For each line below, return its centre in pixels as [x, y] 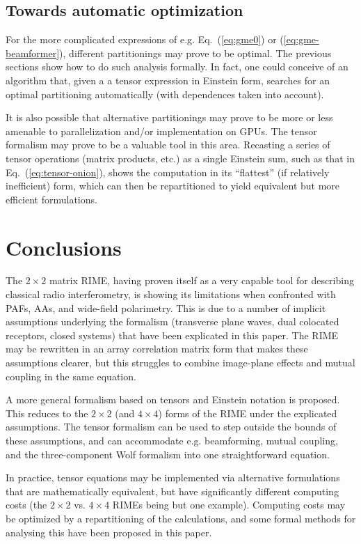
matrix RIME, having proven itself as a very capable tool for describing [202, 280]
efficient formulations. [51, 199]
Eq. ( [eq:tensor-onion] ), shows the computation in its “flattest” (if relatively [168, 172]
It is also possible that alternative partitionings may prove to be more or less [169, 117]
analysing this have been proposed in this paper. [109, 532]
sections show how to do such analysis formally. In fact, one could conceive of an [177, 67]
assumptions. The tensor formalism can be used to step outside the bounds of [171, 427]
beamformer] [33, 53]
